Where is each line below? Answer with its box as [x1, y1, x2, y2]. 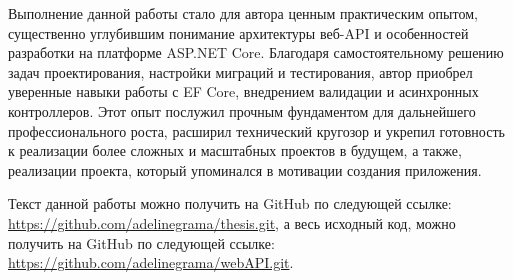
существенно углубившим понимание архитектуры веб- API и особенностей [8, 22, 469, 43]
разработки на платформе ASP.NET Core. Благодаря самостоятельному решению [8, 42, 504, 63]
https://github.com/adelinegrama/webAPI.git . [8, 252, 294, 273]
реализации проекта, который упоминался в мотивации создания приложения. [8, 159, 482, 180]
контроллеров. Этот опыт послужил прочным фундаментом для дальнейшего [8, 100, 476, 121]
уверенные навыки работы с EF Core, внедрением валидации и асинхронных [8, 81, 479, 102]
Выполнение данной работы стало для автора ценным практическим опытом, [8, 3, 478, 23]
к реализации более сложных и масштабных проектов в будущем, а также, [8, 140, 462, 161]
